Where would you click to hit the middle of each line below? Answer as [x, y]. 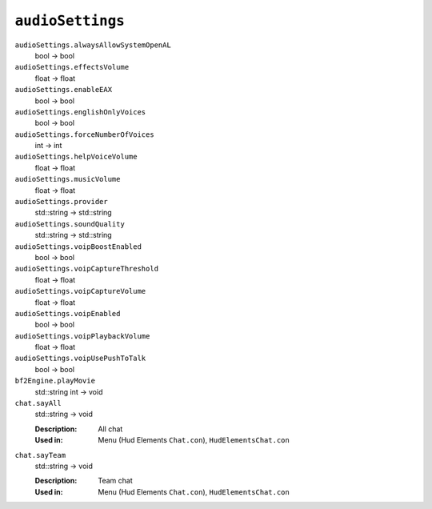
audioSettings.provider [61, 202]
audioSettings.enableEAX [63, 90]
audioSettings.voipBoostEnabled [78, 246]
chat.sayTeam [40, 455]
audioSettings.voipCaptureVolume [80, 291]
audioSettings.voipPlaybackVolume [82, 336]
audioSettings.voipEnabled [68, 313]
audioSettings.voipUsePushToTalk [80, 359]
